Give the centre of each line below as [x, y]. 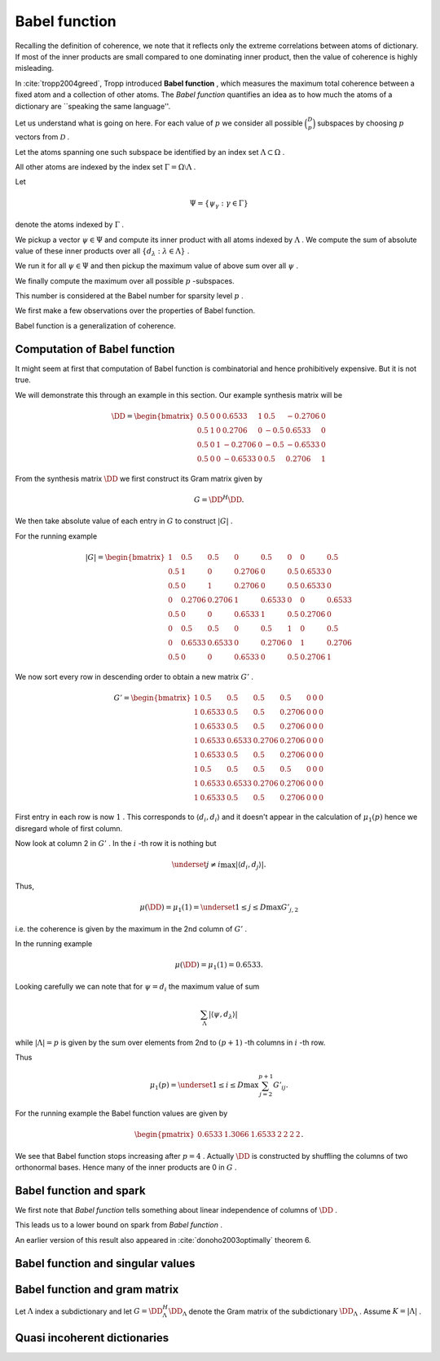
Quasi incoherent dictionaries [92, 1338]
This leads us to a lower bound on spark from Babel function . [119, 1225]
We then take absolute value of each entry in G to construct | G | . [124, 521]
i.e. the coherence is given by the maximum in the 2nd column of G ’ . [131, 928]
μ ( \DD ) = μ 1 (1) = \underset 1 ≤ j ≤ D [203, 908]
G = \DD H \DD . [219, 499]
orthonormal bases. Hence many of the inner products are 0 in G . [126, 1167]
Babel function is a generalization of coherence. [96, 325]
